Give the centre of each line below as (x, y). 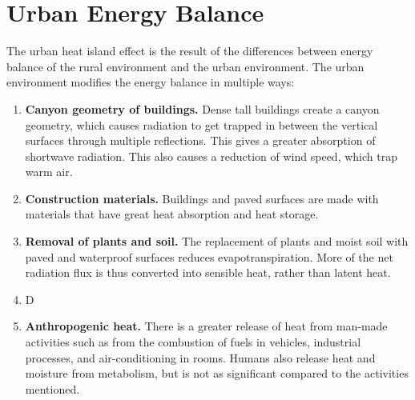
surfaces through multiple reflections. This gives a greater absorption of (200, 140)
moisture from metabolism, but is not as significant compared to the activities (217, 373)
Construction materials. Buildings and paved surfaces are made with (202, 198)
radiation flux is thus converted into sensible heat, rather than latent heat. (208, 272)
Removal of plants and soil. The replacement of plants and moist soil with (217, 241)
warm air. (49, 172)
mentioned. (52, 388)
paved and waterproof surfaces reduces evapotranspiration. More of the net (209, 256)
